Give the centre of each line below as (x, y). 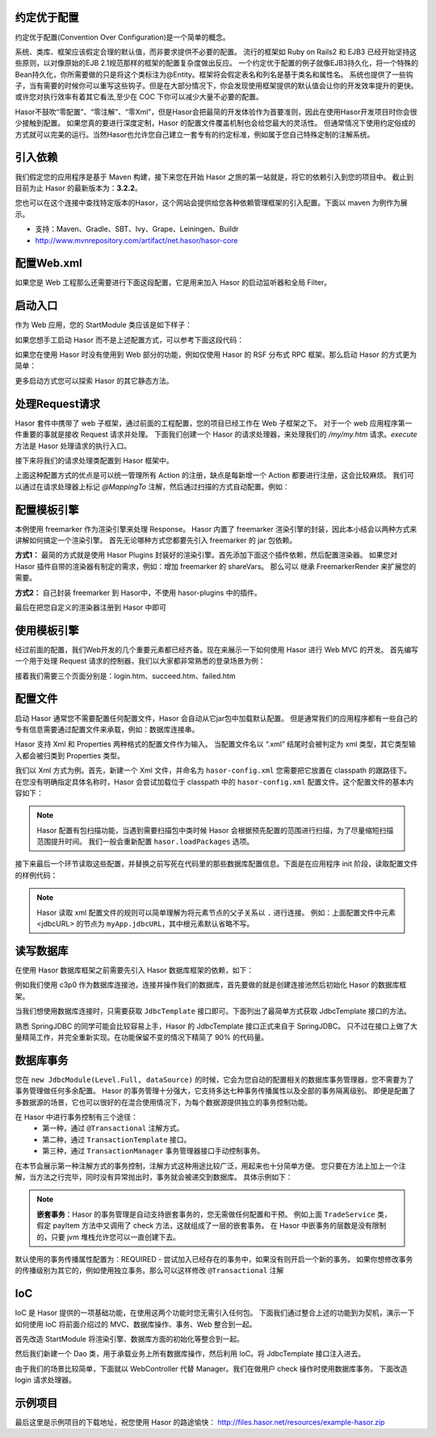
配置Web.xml (48, 264)
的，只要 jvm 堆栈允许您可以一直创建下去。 (109, 1237)
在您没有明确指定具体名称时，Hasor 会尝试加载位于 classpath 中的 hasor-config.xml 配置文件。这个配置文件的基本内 (214, 781)
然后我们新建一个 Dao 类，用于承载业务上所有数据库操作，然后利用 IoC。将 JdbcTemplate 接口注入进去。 (190, 1354)
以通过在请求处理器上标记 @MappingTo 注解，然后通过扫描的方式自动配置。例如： (152, 486)
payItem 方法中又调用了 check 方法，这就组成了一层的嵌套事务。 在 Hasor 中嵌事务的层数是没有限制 (220, 1225)
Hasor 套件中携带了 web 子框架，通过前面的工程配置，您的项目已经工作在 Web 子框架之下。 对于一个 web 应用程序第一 (214, 423)
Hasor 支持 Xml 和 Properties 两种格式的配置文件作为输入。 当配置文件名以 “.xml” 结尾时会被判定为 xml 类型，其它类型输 (215, 744)
